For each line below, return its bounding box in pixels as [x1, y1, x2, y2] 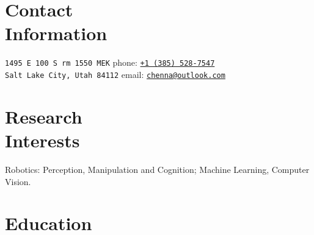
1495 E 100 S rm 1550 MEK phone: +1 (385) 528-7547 [5, 56, 215, 69]
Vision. [5, 175, 31, 188]
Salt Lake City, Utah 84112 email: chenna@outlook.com [5, 68, 225, 80]
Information [5, 21, 108, 46]
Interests [5, 128, 80, 152]
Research [5, 103, 82, 128]
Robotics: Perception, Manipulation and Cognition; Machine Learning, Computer [5, 163, 310, 175]
